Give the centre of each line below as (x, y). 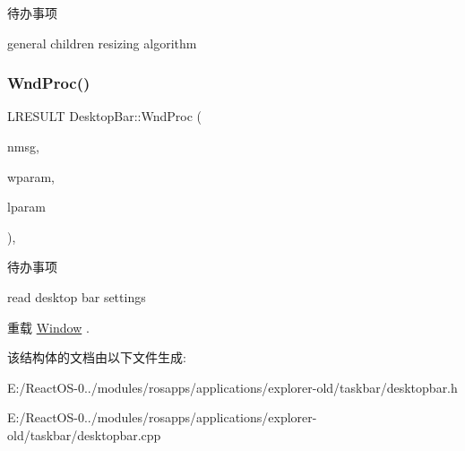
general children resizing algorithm (102, 43)
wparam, (31, 176)
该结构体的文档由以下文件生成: (97, 357)
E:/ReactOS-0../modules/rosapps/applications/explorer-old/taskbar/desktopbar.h (232, 387)
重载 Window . (48, 327)
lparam (26, 207)
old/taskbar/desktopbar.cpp (84, 434)
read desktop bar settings (77, 296)
